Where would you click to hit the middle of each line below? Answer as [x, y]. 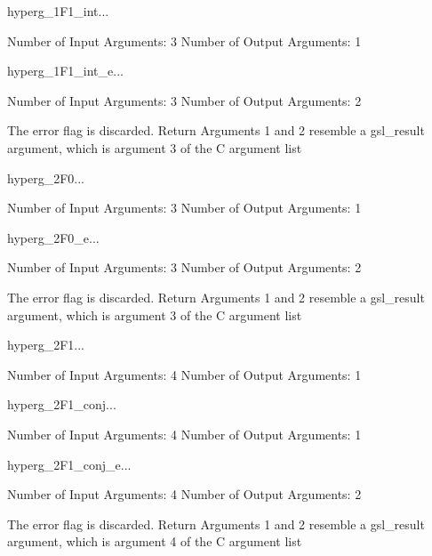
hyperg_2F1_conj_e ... [69, 464]
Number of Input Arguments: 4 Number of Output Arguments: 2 [184, 494]
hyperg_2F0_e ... [53, 237]
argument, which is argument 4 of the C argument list [155, 541]
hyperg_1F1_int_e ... [65, 71]
